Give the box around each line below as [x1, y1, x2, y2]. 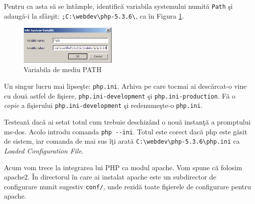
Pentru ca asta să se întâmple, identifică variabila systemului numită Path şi [4, 1, 233, 11]
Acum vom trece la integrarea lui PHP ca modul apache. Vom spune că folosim [4, 162, 242, 172]
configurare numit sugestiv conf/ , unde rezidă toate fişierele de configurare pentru [4, 181, 251, 191]
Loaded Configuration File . [4, 145, 84, 155]
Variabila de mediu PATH [24, 64, 102, 75]
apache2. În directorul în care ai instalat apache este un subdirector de [4, 172, 216, 182]
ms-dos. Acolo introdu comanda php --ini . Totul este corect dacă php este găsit [4, 126, 248, 136]
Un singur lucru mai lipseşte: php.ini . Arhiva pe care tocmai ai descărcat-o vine [4, 81, 247, 91]
